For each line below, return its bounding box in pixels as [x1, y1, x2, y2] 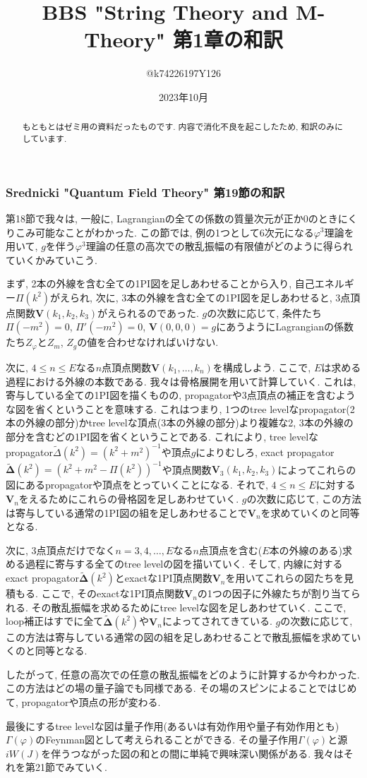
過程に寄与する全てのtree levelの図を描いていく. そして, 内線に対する [25, 556, 343, 571]
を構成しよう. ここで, [212, 359, 311, 374]
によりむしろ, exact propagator [195, 444, 335, 459]
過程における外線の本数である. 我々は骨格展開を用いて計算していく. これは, [6, 373, 356, 388]
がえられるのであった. [97, 305, 199, 320]
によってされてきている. [162, 614, 272, 628]
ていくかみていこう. [6, 252, 97, 267]
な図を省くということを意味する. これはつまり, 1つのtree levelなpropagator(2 [6, 401, 355, 416]
